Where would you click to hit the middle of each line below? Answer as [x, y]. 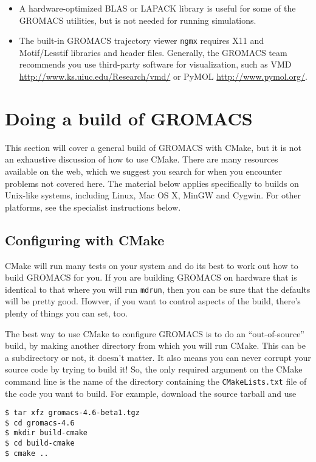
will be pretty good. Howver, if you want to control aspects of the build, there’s [153, 301]
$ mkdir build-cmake [46, 433]
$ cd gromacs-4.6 [40, 423]
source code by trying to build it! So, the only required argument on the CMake [154, 369]
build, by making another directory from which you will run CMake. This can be [155, 345]
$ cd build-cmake [40, 443]
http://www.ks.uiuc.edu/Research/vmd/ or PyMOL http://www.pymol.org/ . [163, 76]
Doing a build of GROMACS [129, 118]
